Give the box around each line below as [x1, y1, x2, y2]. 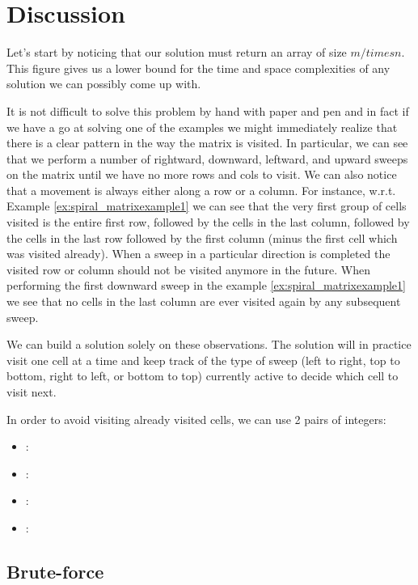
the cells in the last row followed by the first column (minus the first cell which [6, 229, 398, 246]
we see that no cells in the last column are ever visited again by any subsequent [6, 293, 401, 310]
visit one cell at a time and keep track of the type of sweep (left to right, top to [6, 351, 400, 368]
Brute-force [6, 558, 104, 583]
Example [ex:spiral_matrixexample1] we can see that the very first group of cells [6, 197, 407, 214]
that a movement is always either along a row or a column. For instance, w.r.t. [6, 181, 396, 198]
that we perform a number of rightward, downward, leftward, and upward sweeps [6, 150, 408, 167]
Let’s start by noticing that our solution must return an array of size [6, 44, 347, 61]
